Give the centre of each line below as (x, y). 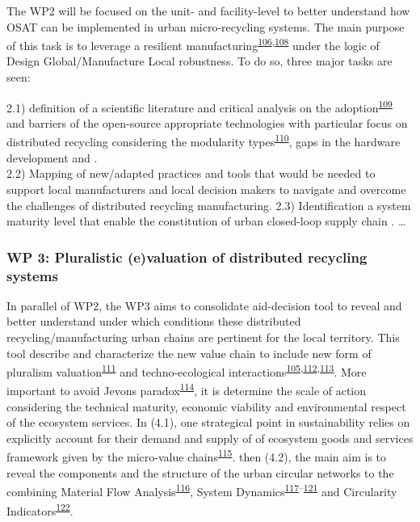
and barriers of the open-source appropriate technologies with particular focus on (207, 122)
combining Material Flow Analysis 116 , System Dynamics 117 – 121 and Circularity (202, 490)
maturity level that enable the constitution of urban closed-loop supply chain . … (206, 221)
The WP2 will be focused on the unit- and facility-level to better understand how (208, 11)
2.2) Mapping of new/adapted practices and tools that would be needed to (191, 173)
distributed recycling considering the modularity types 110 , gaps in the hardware (204, 141)
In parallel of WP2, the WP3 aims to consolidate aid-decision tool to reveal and (204, 305)
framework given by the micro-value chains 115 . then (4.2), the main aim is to (197, 456)
